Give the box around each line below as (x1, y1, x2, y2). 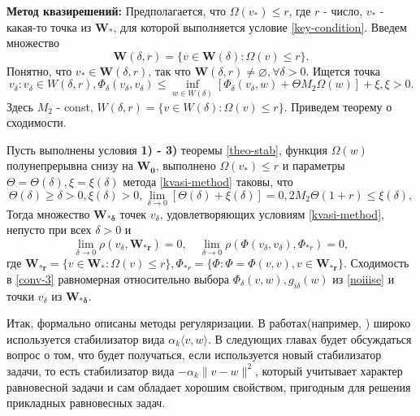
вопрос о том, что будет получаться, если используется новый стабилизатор (6, 346, 382, 363)
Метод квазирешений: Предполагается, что (6, 2, 227, 19)
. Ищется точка (305, 62, 381, 79)
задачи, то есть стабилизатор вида (6, 362, 175, 379)
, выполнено (155, 157, 216, 174)
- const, (56, 97, 93, 115)
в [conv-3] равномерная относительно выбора (6, 270, 230, 287)
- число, (323, 2, 363, 19)
